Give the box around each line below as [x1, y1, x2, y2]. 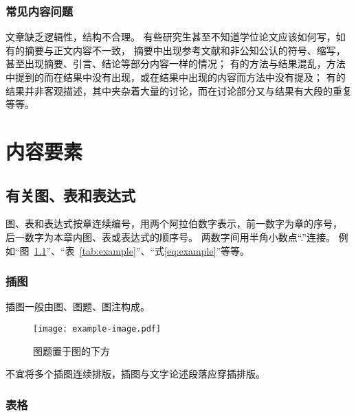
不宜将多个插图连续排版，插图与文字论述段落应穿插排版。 [5, 367, 265, 381]
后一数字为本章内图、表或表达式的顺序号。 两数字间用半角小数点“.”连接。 [5, 229, 335, 244]
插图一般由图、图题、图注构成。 [5, 299, 150, 314]
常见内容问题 [5, 2, 74, 19]
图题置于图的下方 [33, 343, 110, 358]
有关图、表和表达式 [5, 184, 135, 205]
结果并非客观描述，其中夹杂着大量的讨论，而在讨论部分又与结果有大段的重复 [5, 83, 352, 97]
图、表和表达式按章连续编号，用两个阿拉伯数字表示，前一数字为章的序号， [5, 216, 342, 231]
